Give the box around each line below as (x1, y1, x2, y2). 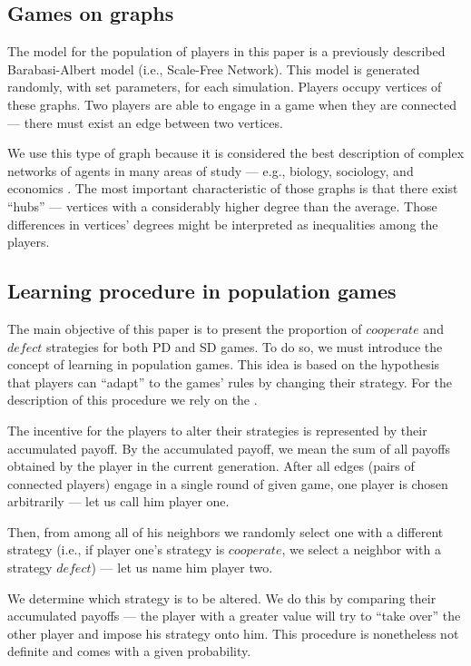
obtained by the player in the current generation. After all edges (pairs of (7, 456, 415, 475)
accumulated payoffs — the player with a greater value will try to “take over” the (7, 606, 461, 625)
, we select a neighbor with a (281, 540, 441, 559)
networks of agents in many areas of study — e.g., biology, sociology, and (7, 161, 414, 180)
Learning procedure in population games (7, 277, 397, 305)
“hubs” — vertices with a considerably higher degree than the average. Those (7, 196, 437, 215)
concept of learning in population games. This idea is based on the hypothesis (7, 355, 440, 374)
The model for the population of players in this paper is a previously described (7, 42, 446, 61)
